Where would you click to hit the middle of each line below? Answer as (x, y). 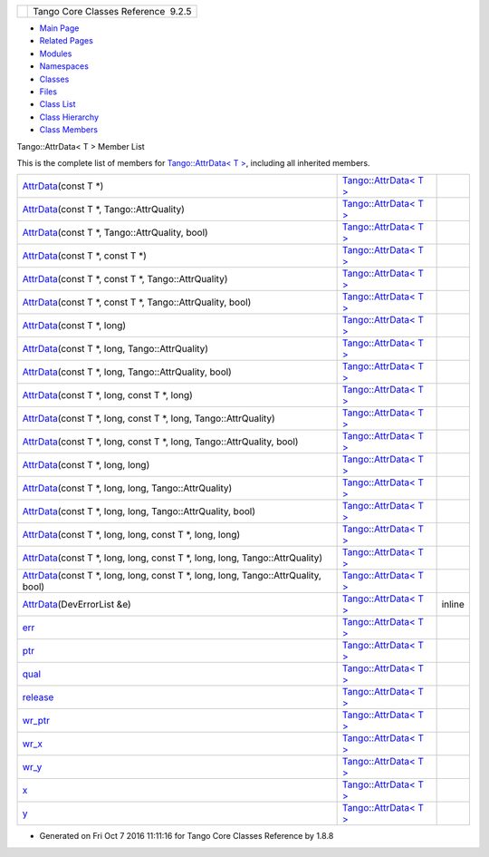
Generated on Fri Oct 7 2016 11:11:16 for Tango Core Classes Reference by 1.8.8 (187, 836)
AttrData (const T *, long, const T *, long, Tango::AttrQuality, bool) (160, 442)
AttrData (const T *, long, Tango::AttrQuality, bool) (127, 372)
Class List (58, 104)
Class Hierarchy (69, 117)
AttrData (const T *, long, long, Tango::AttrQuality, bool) (139, 511)
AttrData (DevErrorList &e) (77, 605)
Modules (56, 54)
